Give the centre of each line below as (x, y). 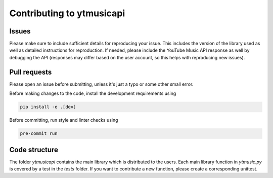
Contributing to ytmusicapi (67, 13)
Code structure (34, 150)
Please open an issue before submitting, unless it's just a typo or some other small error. (101, 84)
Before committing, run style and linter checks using (64, 120)
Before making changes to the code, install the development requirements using (93, 93)
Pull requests (31, 72)
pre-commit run (39, 134)
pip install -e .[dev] (48, 107)
